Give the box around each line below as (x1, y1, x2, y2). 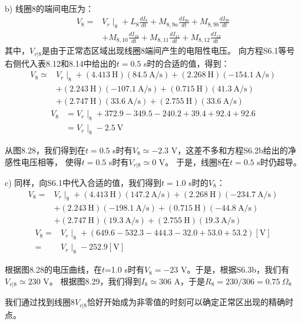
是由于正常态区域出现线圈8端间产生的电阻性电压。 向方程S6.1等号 (42, 44, 295, 57)
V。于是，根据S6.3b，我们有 (181, 263, 289, 276)
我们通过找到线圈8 (5, 296, 75, 308)
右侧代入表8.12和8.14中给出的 (5, 57, 117, 69)
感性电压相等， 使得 (5, 155, 82, 168)
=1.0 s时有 (104, 263, 144, 276)
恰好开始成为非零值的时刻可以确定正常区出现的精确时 (87, 296, 294, 308)
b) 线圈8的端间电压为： (5, 2, 94, 14)
